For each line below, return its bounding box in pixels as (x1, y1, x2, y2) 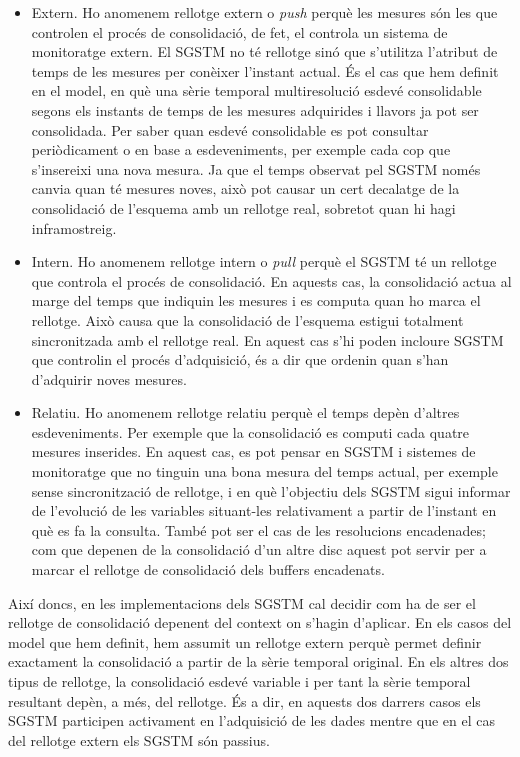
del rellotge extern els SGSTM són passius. (8, 729, 270, 750)
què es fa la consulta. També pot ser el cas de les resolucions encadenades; (31, 519, 486, 540)
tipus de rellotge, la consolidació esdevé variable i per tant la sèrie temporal (8, 671, 471, 691)
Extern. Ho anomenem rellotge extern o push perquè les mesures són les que (31, 2, 498, 22)
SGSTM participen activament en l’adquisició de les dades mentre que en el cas (8, 710, 495, 731)
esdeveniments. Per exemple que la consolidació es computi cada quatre (31, 421, 470, 442)
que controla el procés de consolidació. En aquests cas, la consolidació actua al (31, 270, 512, 291)
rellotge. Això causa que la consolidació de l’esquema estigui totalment (31, 309, 464, 330)
